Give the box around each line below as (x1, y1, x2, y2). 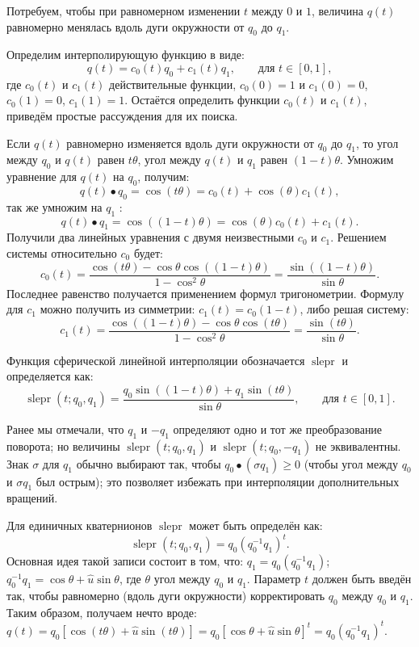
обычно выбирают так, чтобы (76, 455, 221, 472)
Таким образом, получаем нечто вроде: (6, 603, 197, 620)
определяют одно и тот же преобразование (173, 420, 383, 437)
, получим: (137, 168, 190, 185)
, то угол (355, 134, 399, 151)
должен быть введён (312, 570, 412, 587)
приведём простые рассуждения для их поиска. (6, 107, 238, 124)
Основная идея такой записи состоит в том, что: (6, 552, 244, 569)
